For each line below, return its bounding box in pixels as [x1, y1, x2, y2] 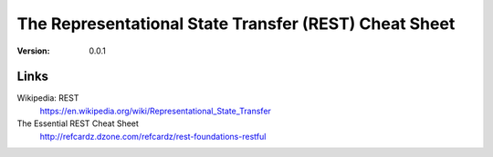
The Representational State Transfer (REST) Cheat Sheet [16, 14, 456, 34]
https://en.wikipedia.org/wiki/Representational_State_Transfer [39, 105, 271, 116]
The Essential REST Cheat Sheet [16, 118, 139, 129]
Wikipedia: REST [16, 93, 79, 103]
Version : [16, 45, 50, 56]
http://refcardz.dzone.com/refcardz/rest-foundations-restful [39, 131, 267, 142]
